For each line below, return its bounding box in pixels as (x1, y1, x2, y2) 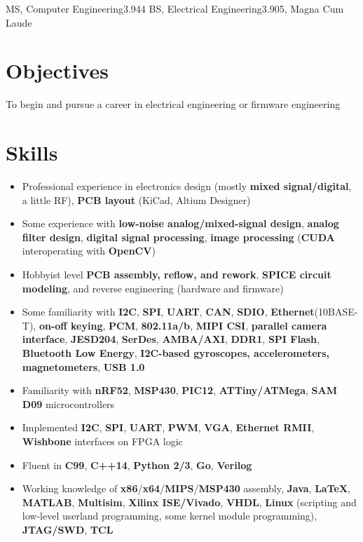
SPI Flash (268, 332, 317, 346)
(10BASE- (314, 304, 358, 319)
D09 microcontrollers (22, 396, 115, 411)
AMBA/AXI (162, 332, 225, 346)
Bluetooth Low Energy (22, 345, 135, 360)
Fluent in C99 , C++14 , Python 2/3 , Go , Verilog (22, 457, 252, 472)
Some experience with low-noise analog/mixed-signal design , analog (22, 216, 339, 231)
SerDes (121, 332, 156, 346)
